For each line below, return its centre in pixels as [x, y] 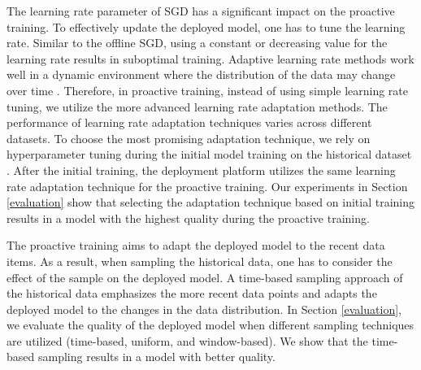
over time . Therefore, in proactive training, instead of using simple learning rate [208, 90]
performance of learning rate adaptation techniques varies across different [189, 122]
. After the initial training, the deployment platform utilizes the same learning [201, 170]
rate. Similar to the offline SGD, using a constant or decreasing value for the [197, 43]
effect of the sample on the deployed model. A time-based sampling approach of [205, 277]
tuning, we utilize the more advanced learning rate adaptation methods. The [197, 106]
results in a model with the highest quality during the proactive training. [188, 218]
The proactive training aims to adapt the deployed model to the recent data [196, 245]
